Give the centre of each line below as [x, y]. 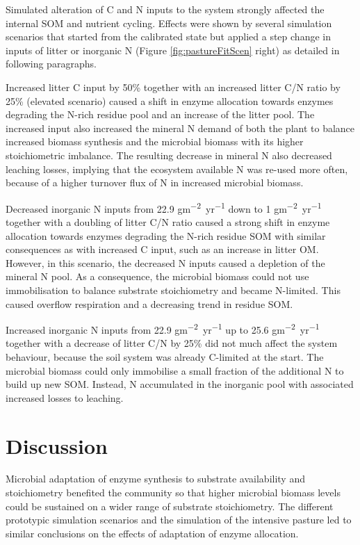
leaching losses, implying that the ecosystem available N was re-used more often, [177, 169]
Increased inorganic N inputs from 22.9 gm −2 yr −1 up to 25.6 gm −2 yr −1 [163, 328]
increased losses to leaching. [65, 397]
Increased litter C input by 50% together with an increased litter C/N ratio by [173, 87]
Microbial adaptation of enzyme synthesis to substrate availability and [155, 479]
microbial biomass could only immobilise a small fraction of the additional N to [175, 370]
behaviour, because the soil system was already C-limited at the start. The [165, 356]
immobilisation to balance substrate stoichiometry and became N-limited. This [173, 290]
